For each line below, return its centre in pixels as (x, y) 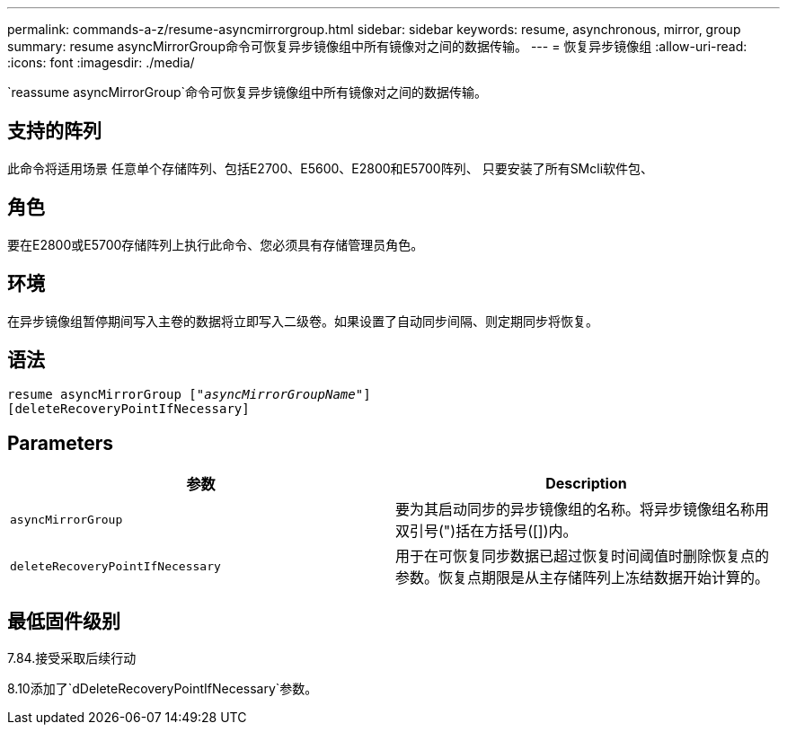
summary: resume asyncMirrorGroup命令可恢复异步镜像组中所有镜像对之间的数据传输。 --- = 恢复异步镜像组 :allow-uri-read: (377, 46)
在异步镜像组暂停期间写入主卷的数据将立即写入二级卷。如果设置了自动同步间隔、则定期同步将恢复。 (303, 321)
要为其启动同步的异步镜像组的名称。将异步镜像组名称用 (583, 510)
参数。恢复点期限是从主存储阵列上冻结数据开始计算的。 (583, 578)
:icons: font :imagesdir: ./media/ (101, 62)
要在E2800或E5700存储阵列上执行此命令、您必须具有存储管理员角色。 (216, 244)
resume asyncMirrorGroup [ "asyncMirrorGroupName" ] (189, 395)
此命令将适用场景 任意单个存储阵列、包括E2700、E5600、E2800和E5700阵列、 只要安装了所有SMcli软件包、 (331, 168)
